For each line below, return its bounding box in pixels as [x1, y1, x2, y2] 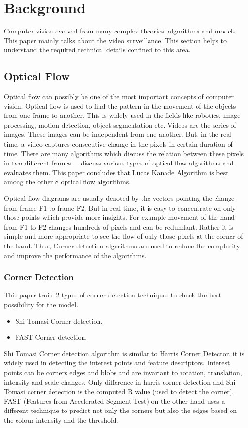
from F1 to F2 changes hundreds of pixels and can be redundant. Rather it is [4, 221, 233, 231]
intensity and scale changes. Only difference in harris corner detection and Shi [4, 377, 236, 387]
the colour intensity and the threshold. [4, 414, 118, 425]
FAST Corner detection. [15, 332, 87, 342]
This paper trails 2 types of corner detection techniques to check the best [4, 290, 222, 300]
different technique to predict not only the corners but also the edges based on [4, 405, 237, 415]
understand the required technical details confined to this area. [4, 45, 191, 55]
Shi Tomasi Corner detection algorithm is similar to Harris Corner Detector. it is [4, 348, 245, 358]
